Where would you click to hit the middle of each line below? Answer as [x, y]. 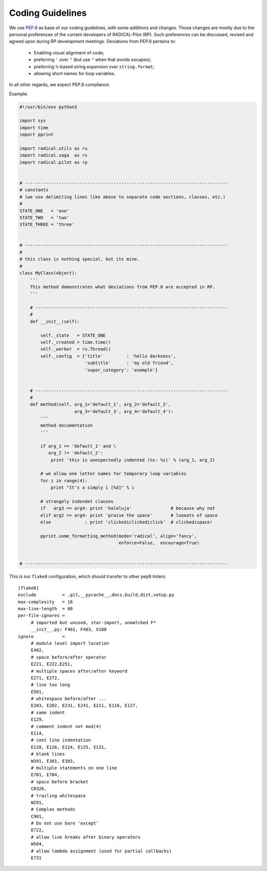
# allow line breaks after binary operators [86, 837]
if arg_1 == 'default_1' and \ [78, 446]
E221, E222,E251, [52, 664]
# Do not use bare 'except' [65, 823]
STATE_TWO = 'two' [44, 217]
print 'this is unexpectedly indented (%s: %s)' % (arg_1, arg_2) [133, 460]
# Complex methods [53, 809]
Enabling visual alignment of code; [69, 52]
